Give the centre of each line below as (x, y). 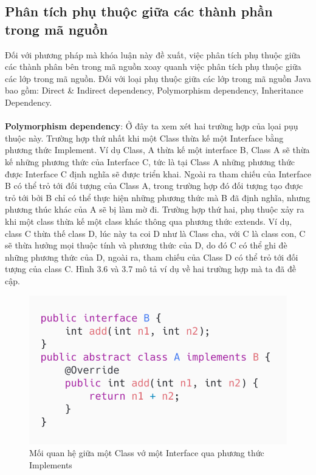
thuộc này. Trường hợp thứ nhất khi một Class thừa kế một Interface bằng (144, 138)
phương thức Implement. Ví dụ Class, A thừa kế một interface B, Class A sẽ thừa (157, 150)
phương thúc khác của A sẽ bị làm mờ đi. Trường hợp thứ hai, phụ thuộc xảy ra (155, 209)
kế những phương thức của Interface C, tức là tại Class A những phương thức (150, 161)
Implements (51, 464)
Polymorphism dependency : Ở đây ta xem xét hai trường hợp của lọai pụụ (152, 126)
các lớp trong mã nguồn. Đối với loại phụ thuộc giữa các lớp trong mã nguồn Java (158, 78)
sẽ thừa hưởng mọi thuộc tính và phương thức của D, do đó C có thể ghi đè (146, 245)
